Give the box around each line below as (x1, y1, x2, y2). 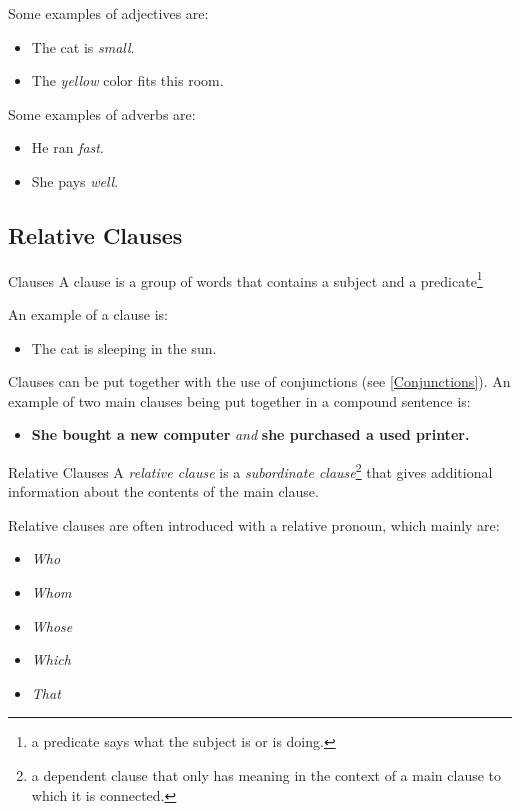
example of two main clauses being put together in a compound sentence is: (8, 390, 471, 411)
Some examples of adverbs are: (8, 103, 196, 124)
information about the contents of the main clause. (8, 481, 319, 502)
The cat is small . (31, 36, 135, 57)
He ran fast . (31, 137, 104, 158)
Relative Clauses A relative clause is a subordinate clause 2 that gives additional (8, 458, 493, 482)
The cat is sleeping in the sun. (31, 337, 217, 358)
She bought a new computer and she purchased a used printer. (31, 424, 470, 445)
